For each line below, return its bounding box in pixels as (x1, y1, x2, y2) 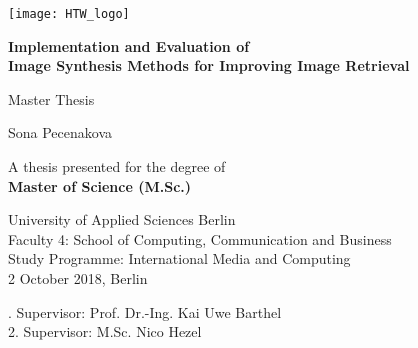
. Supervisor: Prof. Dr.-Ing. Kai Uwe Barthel (8, 301, 282, 322)
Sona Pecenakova (8, 122, 113, 143)
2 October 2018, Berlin (8, 268, 148, 288)
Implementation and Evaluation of (8, 35, 250, 56)
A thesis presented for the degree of (8, 156, 226, 177)
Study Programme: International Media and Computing (8, 248, 351, 269)
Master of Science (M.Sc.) (8, 175, 192, 196)
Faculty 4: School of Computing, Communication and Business (8, 228, 392, 249)
